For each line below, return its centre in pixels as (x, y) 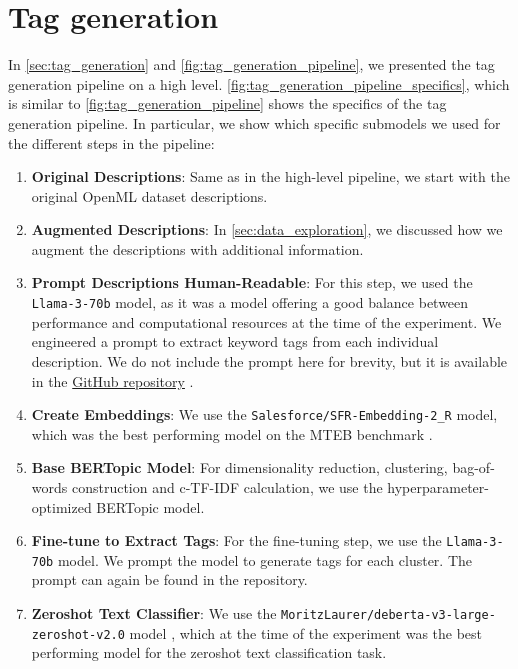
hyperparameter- (438, 486)
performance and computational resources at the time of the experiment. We (266, 321)
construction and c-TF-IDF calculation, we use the (227, 486)
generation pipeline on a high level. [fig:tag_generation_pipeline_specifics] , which (259, 83)
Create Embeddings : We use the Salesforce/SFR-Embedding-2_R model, (264, 414)
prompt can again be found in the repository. (169, 579)
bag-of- (473, 467)
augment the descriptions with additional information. (197, 248)
